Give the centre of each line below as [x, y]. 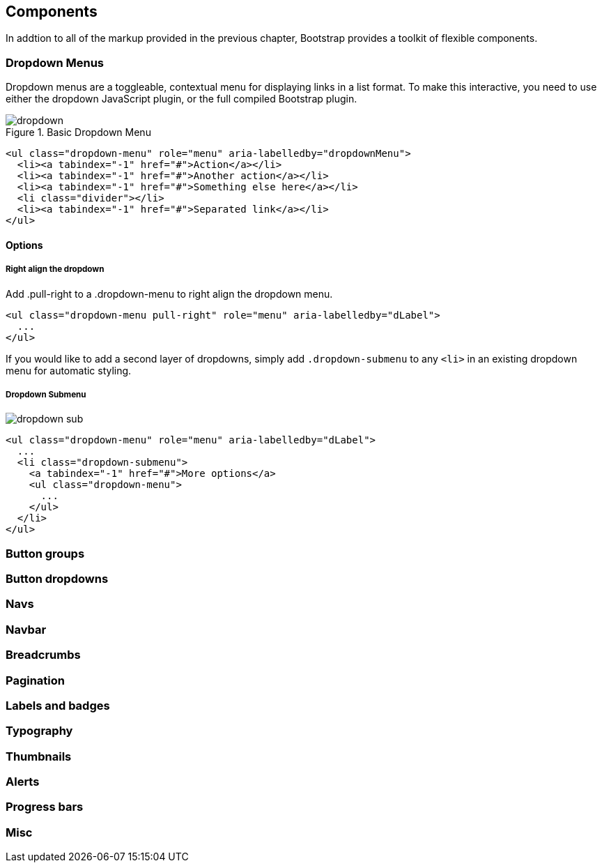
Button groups [45, 553]
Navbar [26, 629]
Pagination [35, 680]
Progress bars [45, 807]
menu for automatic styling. [69, 370]
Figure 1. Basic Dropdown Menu [78, 132]
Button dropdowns [57, 579]
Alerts [23, 782]
